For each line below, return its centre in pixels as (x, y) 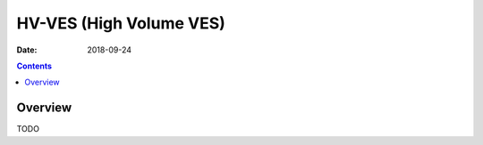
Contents (34, 66)
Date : (27, 50)
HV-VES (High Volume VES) (121, 23)
